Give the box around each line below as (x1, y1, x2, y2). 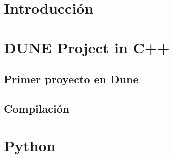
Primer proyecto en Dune (4, 71, 139, 87)
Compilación (4, 100, 70, 116)
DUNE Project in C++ (4, 37, 170, 57)
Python (4, 135, 56, 155)
